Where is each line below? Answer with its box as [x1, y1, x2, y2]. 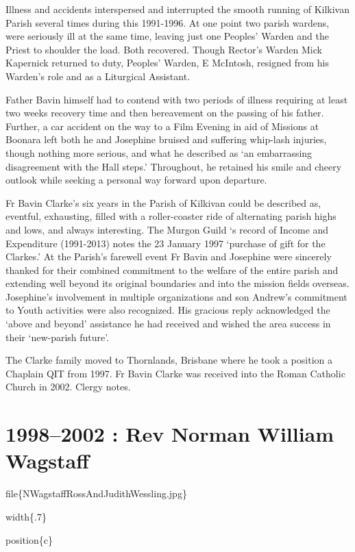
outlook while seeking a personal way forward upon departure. [5, 173, 267, 187]
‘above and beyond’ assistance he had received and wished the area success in [5, 316, 331, 331]
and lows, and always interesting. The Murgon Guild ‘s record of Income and [5, 222, 329, 236]
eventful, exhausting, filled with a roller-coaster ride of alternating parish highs [5, 209, 336, 223]
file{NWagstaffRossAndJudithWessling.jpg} [5, 486, 187, 501]
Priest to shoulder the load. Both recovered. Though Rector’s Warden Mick [5, 42, 322, 56]
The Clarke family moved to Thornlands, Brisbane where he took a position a [5, 353, 332, 367]
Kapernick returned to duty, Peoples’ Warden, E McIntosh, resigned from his [5, 55, 329, 70]
